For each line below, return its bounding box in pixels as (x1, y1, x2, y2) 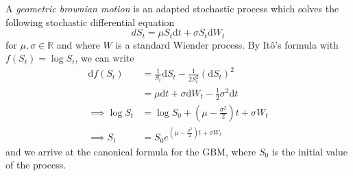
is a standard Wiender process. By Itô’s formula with (115, 37, 339, 51)
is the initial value (271, 144, 348, 158)
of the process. (5, 158, 66, 172)
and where (56, 37, 100, 51)
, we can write (75, 51, 134, 65)
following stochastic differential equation (5, 14, 175, 29)
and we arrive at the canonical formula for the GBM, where (5, 144, 256, 158)
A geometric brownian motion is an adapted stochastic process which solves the (5, 1, 339, 15)
